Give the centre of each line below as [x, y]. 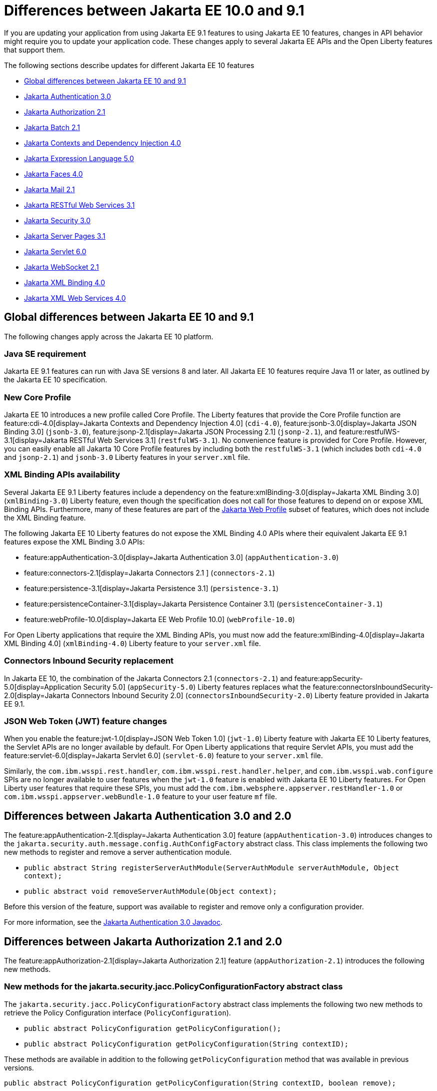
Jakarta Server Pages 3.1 [65, 236]
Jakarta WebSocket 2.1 [61, 267]
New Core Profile [37, 397]
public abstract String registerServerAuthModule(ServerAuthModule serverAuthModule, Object [212, 868]
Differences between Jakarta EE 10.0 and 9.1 [154, 11]
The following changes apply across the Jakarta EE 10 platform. [109, 336]
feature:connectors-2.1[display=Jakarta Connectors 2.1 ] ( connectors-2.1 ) [149, 573]
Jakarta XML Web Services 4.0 [75, 298]
